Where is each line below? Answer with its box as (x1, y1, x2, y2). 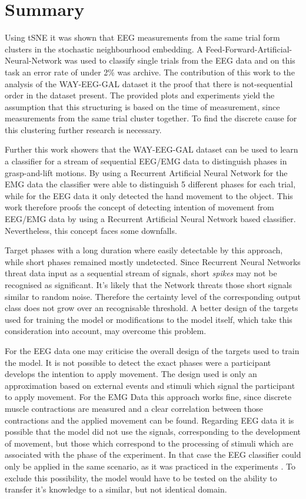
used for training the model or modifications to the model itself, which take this (5, 313, 292, 325)
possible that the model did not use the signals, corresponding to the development (5, 425, 301, 438)
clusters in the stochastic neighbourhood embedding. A (5, 42, 203, 55)
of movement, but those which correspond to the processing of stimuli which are (5, 437, 294, 449)
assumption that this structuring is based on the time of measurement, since (5, 100, 280, 113)
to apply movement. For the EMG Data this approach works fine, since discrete (5, 391, 292, 403)
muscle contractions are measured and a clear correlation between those (5, 402, 263, 414)
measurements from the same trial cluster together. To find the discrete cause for (5, 112, 297, 124)
